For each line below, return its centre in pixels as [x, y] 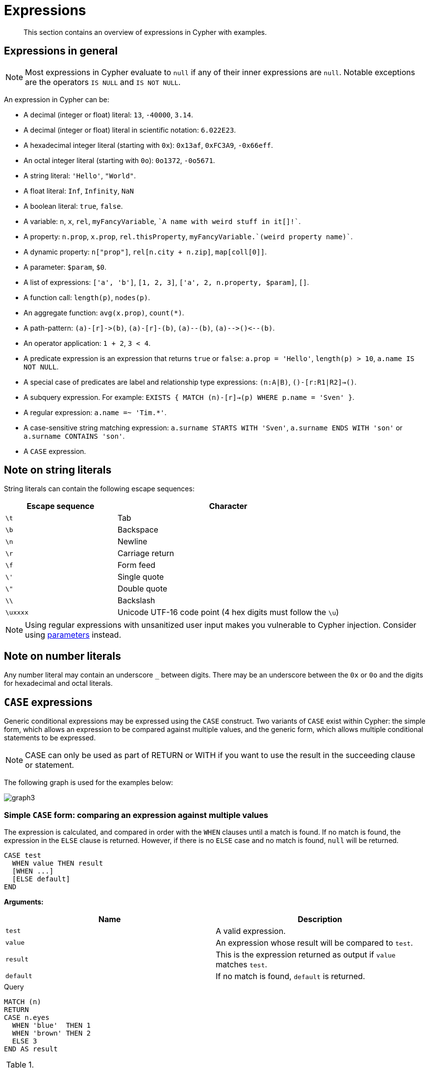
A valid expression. [251, 931]
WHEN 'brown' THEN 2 [51, 1033]
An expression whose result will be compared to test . [315, 943]
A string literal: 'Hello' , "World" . [80, 175]
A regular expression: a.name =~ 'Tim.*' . [95, 412]
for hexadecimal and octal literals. [58, 683]
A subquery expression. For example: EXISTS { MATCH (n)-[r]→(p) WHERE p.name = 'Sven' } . [189, 397]
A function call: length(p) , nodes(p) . [87, 297]
